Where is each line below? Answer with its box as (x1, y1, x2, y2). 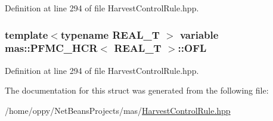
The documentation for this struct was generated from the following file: (5, 84, 269, 97)
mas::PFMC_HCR (5, 41, 98, 55)
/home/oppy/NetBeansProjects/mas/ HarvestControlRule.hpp (5, 104, 231, 116)
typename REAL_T (60, 27, 160, 42)
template (5, 27, 48, 42)
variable (179, 27, 219, 42)
